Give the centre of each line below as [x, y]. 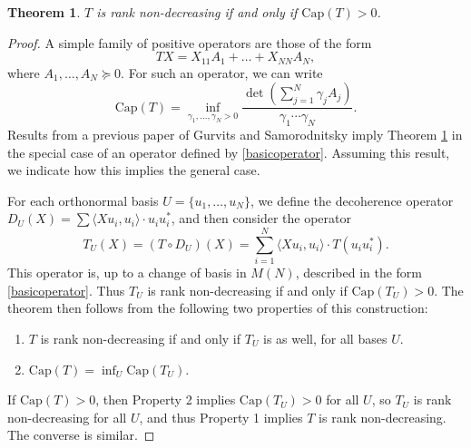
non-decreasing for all [67, 417]
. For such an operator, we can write [222, 72]
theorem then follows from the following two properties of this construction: [218, 308]
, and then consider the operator [261, 218]
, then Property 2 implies [166, 399]
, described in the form [359, 273]
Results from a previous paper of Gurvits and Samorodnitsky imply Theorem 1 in [235, 135]
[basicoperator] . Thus [66, 290]
